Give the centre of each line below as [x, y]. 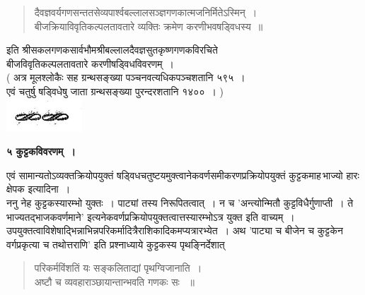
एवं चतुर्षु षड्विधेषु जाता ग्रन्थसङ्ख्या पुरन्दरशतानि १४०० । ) [115, 91]
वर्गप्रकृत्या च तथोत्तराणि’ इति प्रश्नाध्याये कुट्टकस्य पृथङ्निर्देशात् [116, 244]
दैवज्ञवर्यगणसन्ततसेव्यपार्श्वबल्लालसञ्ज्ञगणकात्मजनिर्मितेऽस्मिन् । [146, 12]
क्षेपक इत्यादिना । [39, 189]
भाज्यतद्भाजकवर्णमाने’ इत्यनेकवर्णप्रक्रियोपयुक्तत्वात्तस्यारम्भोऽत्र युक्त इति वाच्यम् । [151, 216]
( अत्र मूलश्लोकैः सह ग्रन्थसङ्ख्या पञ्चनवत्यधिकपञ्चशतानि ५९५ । [126, 77]
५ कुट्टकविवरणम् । [41, 151]
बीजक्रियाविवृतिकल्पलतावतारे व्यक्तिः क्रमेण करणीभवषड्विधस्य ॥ [149, 26]
